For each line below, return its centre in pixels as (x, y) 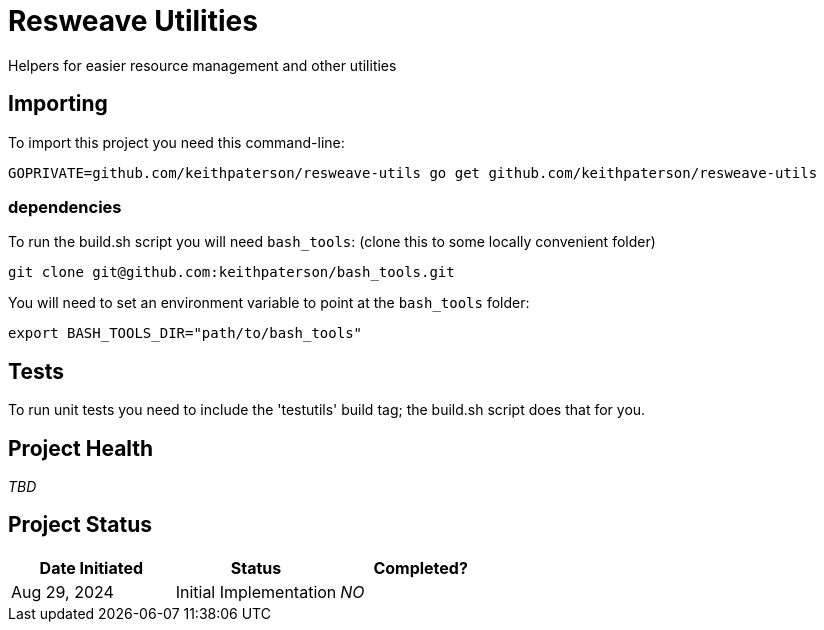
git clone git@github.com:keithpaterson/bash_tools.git (231, 272)
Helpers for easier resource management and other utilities (202, 65)
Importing (58, 104)
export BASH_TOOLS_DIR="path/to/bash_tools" (185, 333)
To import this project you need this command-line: (176, 142)
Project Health (81, 448)
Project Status (80, 525)
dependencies (65, 206)
